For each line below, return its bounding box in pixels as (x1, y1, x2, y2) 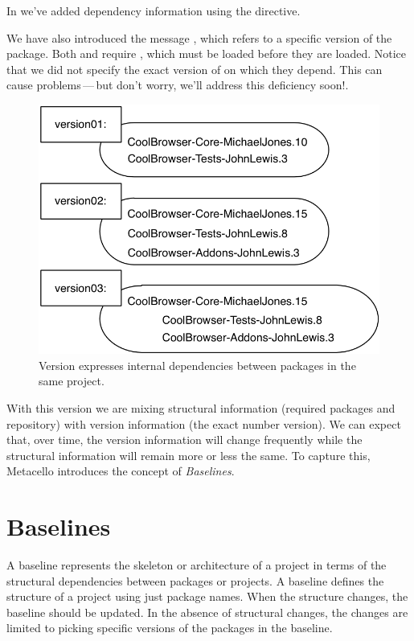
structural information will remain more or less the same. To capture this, (6, 446, 371, 463)
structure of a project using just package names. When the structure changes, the (6, 588, 408, 605)
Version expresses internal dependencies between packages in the (39, 356, 356, 373)
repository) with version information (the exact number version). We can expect (6, 415, 401, 432)
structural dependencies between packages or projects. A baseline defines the (6, 572, 384, 589)
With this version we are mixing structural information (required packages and (6, 399, 396, 416)
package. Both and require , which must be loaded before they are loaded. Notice (6, 45, 407, 62)
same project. (39, 372, 105, 389)
